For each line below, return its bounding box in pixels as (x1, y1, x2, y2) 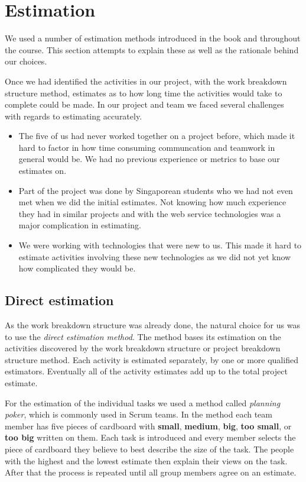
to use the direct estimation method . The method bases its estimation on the (5, 330, 281, 342)
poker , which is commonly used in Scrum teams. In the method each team (5, 408, 272, 420)
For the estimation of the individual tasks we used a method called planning (5, 396, 281, 409)
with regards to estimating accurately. (5, 109, 142, 122)
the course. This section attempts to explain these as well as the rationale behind (5, 43, 299, 56)
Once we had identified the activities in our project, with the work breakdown (5, 75, 287, 87)
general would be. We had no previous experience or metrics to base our (18, 153, 280, 165)
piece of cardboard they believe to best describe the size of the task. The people (5, 442, 294, 455)
